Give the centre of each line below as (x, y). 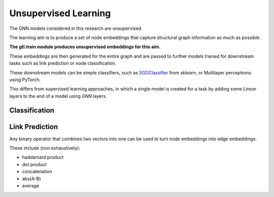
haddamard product (43, 157)
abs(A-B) (31, 179)
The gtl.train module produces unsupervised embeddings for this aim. (85, 47)
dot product (34, 164)
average (31, 185)
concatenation (37, 172)
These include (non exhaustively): (45, 148)
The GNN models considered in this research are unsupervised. (76, 28)
